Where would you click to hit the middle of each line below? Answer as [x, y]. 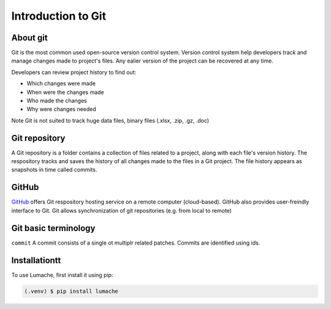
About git [30, 38]
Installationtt [36, 260]
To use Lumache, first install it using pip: [62, 275]
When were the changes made [65, 92]
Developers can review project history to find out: [74, 72]
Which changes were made [61, 83]
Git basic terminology [53, 228]
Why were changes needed [61, 109]
